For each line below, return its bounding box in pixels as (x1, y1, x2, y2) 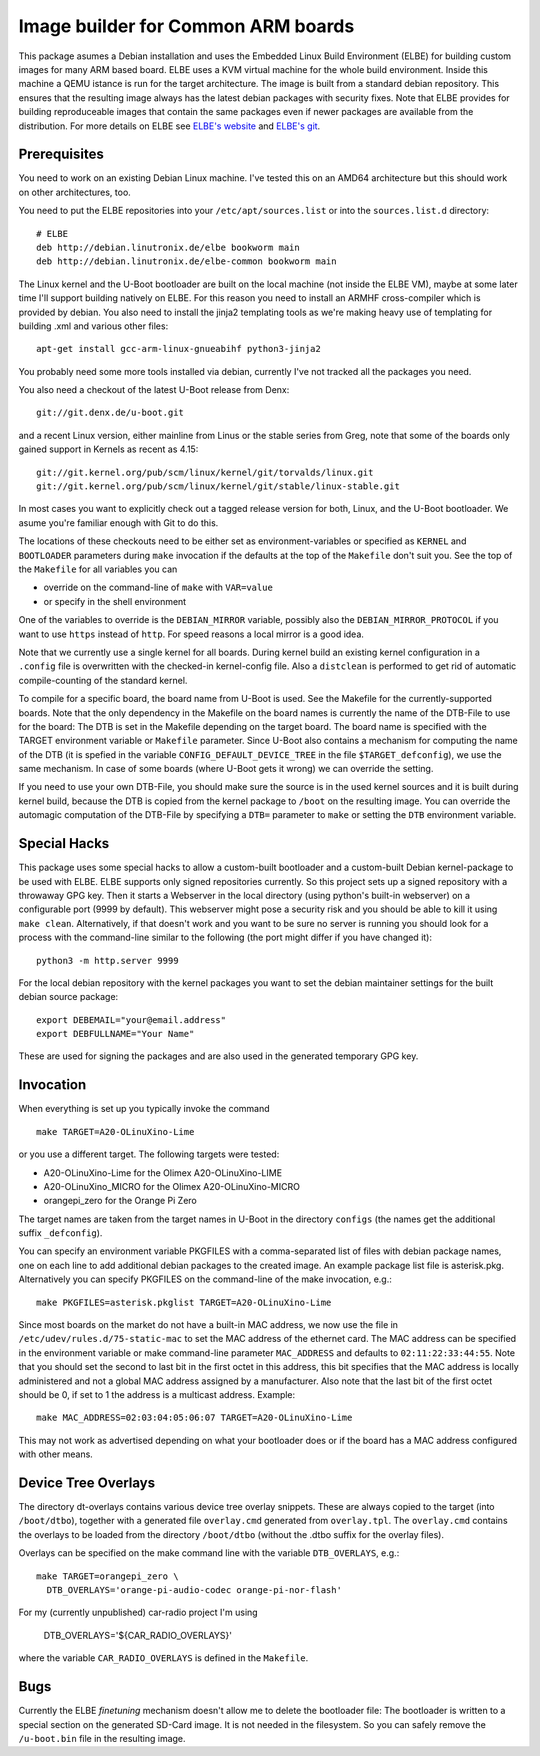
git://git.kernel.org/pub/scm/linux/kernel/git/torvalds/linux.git (36, 466, 374, 478)
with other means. (18, 1448, 94, 1460)
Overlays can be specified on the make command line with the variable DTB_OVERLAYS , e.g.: (18, 1547, 400, 1559)
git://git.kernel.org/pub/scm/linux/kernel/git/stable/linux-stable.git (36, 481, 400, 492)
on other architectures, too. (18, 186, 132, 198)
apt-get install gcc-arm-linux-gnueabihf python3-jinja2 (36, 343, 322, 355)
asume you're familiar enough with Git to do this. (18, 516, 219, 529)
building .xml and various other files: (18, 320, 169, 332)
